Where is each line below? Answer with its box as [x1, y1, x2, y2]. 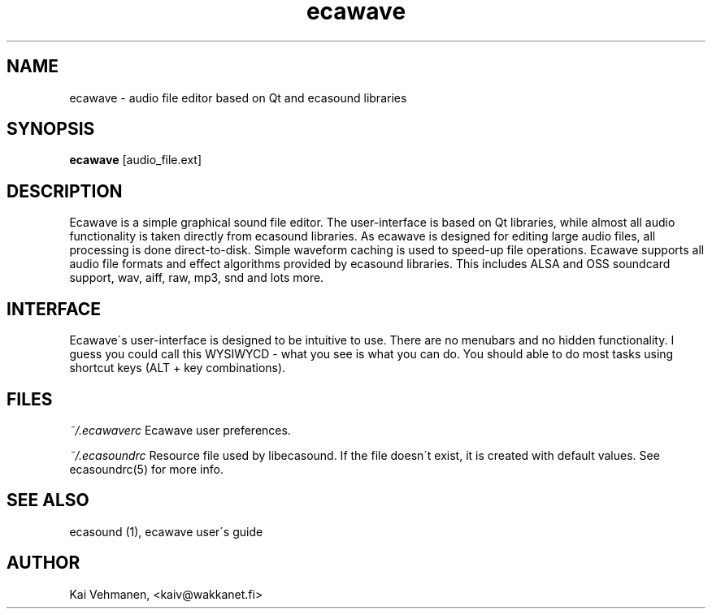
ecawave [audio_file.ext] [69, 153, 202, 167]
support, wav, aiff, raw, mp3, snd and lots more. [69, 271, 324, 285]
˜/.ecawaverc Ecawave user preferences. [69, 422, 291, 437]
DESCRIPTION [7, 180, 123, 201]
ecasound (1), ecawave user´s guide [69, 524, 263, 539]
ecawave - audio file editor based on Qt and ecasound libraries [69, 90, 407, 105]
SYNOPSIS [7, 119, 95, 140]
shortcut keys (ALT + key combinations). [69, 361, 286, 375]
